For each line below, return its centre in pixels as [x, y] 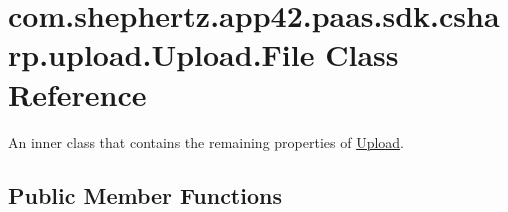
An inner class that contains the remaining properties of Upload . [206, 141]
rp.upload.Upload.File [161, 54]
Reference [77, 93]
